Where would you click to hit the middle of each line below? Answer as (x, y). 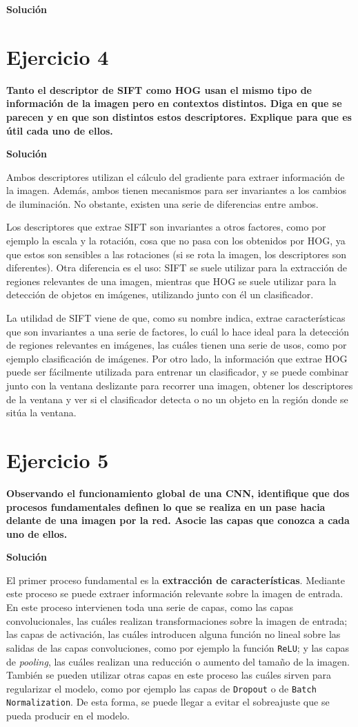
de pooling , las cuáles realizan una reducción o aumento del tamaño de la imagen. (178, 661)
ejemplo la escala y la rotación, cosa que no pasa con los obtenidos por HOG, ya (176, 241)
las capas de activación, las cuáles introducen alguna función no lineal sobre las (173, 634)
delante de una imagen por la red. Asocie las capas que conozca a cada (178, 520)
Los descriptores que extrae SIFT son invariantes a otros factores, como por (166, 227)
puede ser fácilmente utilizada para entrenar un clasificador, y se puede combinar (178, 372)
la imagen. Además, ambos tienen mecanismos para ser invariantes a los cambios (176, 190)
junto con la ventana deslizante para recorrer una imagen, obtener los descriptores (180, 385)
